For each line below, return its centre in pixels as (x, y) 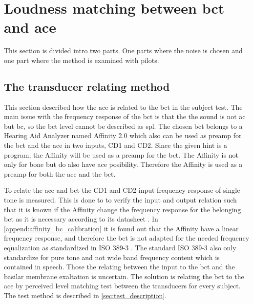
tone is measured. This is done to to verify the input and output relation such (120, 200)
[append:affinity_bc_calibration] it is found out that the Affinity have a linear (121, 228)
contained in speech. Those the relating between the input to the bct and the (119, 267)
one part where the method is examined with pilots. (82, 60)
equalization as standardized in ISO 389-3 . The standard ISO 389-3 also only (120, 248)
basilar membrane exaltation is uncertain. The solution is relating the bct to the (124, 276)
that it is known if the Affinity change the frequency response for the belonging (123, 209)
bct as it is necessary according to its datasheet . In (81, 219)
